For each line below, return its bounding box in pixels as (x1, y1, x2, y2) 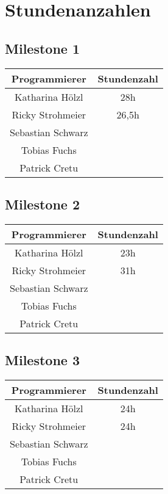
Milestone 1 (5, 38, 80, 57)
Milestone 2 (5, 194, 80, 213)
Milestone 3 (5, 351, 80, 369)
